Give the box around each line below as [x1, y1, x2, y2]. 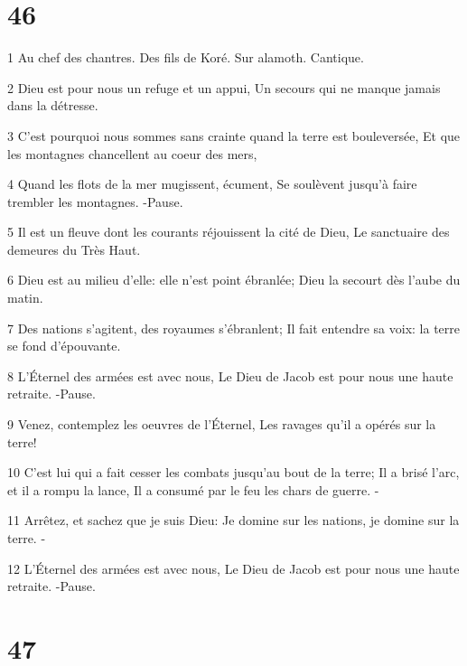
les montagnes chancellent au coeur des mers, [7, 144, 257, 163]
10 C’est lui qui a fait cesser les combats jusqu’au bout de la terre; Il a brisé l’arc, [7, 463, 460, 482]
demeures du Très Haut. [7, 239, 141, 258]
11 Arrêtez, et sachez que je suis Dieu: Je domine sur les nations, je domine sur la [7, 511, 460, 530]
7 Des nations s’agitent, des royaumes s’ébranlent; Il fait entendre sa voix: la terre [7, 318, 461, 337]
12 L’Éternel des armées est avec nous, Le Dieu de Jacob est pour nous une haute [7, 558, 460, 577]
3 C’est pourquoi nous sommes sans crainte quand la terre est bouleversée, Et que [7, 126, 461, 145]
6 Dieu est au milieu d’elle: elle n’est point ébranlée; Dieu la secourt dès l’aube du [7, 270, 461, 289]
